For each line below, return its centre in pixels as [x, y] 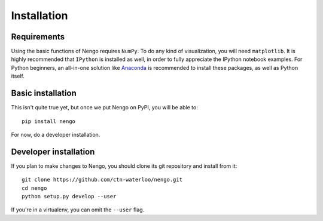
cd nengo [34, 188]
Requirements [38, 37]
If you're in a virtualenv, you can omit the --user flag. [78, 210]
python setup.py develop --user [69, 196]
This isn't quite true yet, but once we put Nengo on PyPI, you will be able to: [105, 108]
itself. [18, 76]
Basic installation [44, 93]
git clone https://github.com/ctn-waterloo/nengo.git [102, 180]
